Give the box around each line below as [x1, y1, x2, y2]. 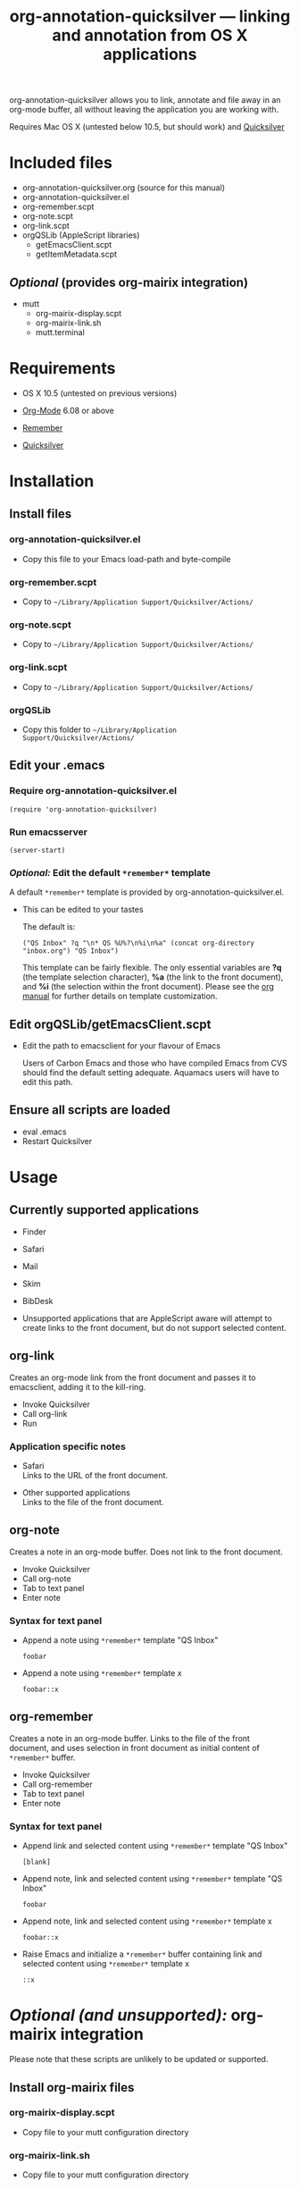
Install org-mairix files [9, 2080, 135, 2095]
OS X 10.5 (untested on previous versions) [21, 387, 178, 399]
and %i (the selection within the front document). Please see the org [21, 981, 275, 992]
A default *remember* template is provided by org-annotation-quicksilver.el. [9, 887, 285, 897]
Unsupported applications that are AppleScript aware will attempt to [21, 1312, 272, 1324]
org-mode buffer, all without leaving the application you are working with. [9, 105, 279, 115]
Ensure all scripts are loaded [9, 1102, 171, 1118]
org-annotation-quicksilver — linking [9, 6, 291, 27]
